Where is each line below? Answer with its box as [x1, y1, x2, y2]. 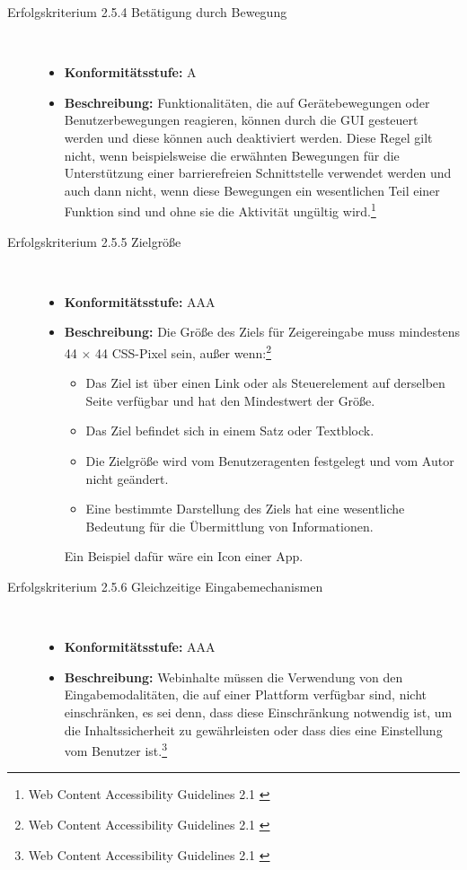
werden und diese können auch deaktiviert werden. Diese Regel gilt [64, 127, 433, 146]
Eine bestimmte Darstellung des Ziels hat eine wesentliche [85, 499, 405, 518]
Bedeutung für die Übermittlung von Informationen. [85, 516, 374, 535]
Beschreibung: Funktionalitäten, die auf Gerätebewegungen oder [64, 92, 430, 111]
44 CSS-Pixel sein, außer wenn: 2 [95, 340, 271, 362]
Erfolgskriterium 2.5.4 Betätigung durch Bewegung [7, 3, 287, 21]
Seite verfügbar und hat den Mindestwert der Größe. [85, 391, 375, 409]
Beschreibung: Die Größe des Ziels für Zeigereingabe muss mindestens [64, 322, 460, 341]
